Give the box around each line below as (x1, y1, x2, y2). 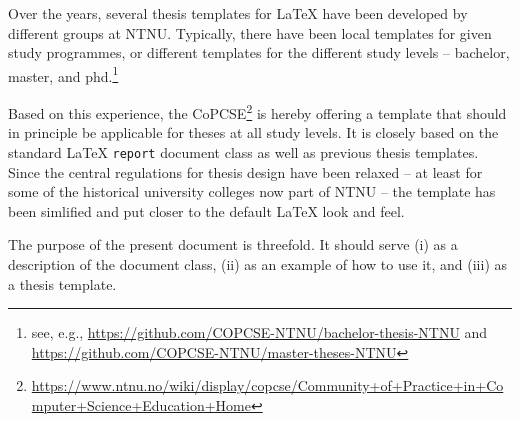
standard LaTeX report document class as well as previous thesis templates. (8, 141, 479, 162)
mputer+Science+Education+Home (31, 394, 251, 415)
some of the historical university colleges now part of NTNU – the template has (8, 181, 496, 202)
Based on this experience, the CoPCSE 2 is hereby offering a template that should (8, 100, 507, 123)
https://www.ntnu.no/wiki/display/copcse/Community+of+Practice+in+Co (31, 375, 504, 396)
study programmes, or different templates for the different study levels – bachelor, (8, 42, 510, 63)
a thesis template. (8, 273, 117, 294)
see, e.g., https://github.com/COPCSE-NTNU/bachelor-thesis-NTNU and (31, 322, 488, 343)
